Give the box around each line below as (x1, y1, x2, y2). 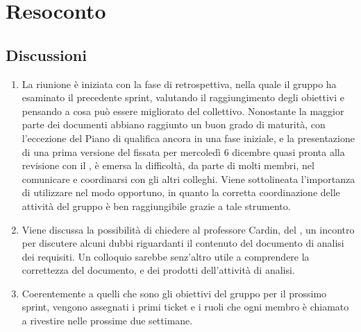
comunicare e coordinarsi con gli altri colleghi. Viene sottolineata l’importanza (22, 171, 355, 186)
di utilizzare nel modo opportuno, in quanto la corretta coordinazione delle (22, 185, 340, 200)
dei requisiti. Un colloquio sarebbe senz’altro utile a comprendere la (22, 249, 310, 263)
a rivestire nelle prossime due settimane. (22, 313, 193, 328)
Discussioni (6, 44, 87, 65)
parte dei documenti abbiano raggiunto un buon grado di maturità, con (22, 117, 326, 132)
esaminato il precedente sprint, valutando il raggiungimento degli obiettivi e (22, 90, 345, 105)
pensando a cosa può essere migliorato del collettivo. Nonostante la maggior (22, 103, 344, 118)
